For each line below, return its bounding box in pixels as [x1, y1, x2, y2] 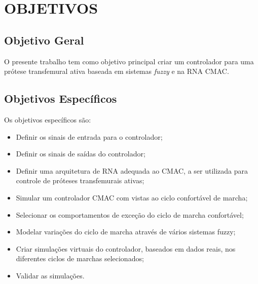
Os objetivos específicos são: [4, 114, 91, 125]
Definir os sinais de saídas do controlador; [16, 148, 145, 159]
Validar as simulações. [16, 270, 85, 280]
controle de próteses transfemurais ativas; [16, 175, 144, 186]
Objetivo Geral [4, 32, 84, 48]
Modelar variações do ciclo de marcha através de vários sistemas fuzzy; [16, 226, 236, 237]
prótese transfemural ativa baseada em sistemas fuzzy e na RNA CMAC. [4, 66, 229, 76]
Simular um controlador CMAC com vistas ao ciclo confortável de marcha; [16, 192, 248, 202]
